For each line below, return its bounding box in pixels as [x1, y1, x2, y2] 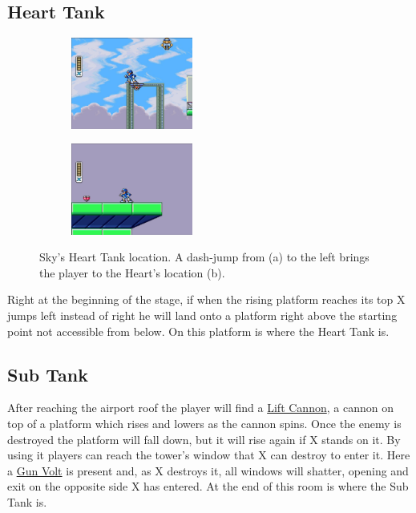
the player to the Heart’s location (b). [39, 264, 225, 281]
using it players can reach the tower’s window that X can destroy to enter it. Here [7, 446, 410, 463]
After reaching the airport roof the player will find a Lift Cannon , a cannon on [7, 399, 394, 416]
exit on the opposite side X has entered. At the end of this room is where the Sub [7, 478, 409, 495]
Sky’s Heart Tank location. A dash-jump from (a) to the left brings [39, 248, 370, 265]
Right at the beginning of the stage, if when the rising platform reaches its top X [7, 291, 406, 308]
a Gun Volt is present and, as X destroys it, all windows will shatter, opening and [7, 462, 409, 479]
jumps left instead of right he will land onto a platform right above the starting [7, 306, 398, 323]
